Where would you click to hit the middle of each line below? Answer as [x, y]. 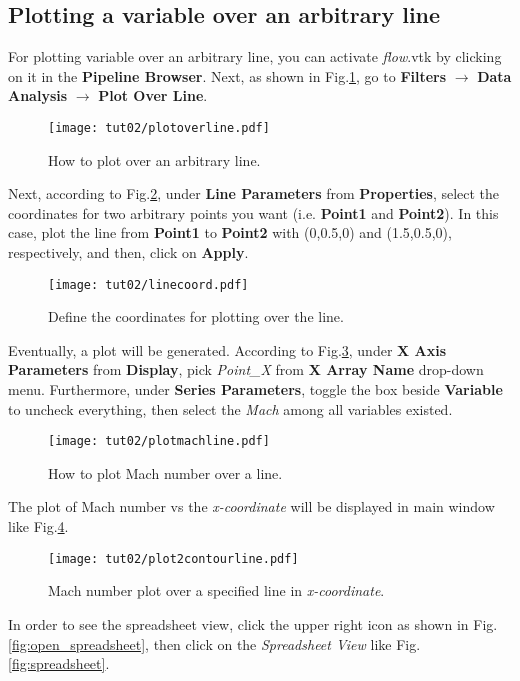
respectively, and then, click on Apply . [128, 252]
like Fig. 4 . [38, 526]
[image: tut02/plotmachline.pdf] [159, 441]
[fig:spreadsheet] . [59, 663]
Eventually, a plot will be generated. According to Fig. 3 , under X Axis [227, 349]
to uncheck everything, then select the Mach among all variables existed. [230, 408]
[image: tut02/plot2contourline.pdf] [173, 558]
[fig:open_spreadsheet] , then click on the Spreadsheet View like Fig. [214, 643]
